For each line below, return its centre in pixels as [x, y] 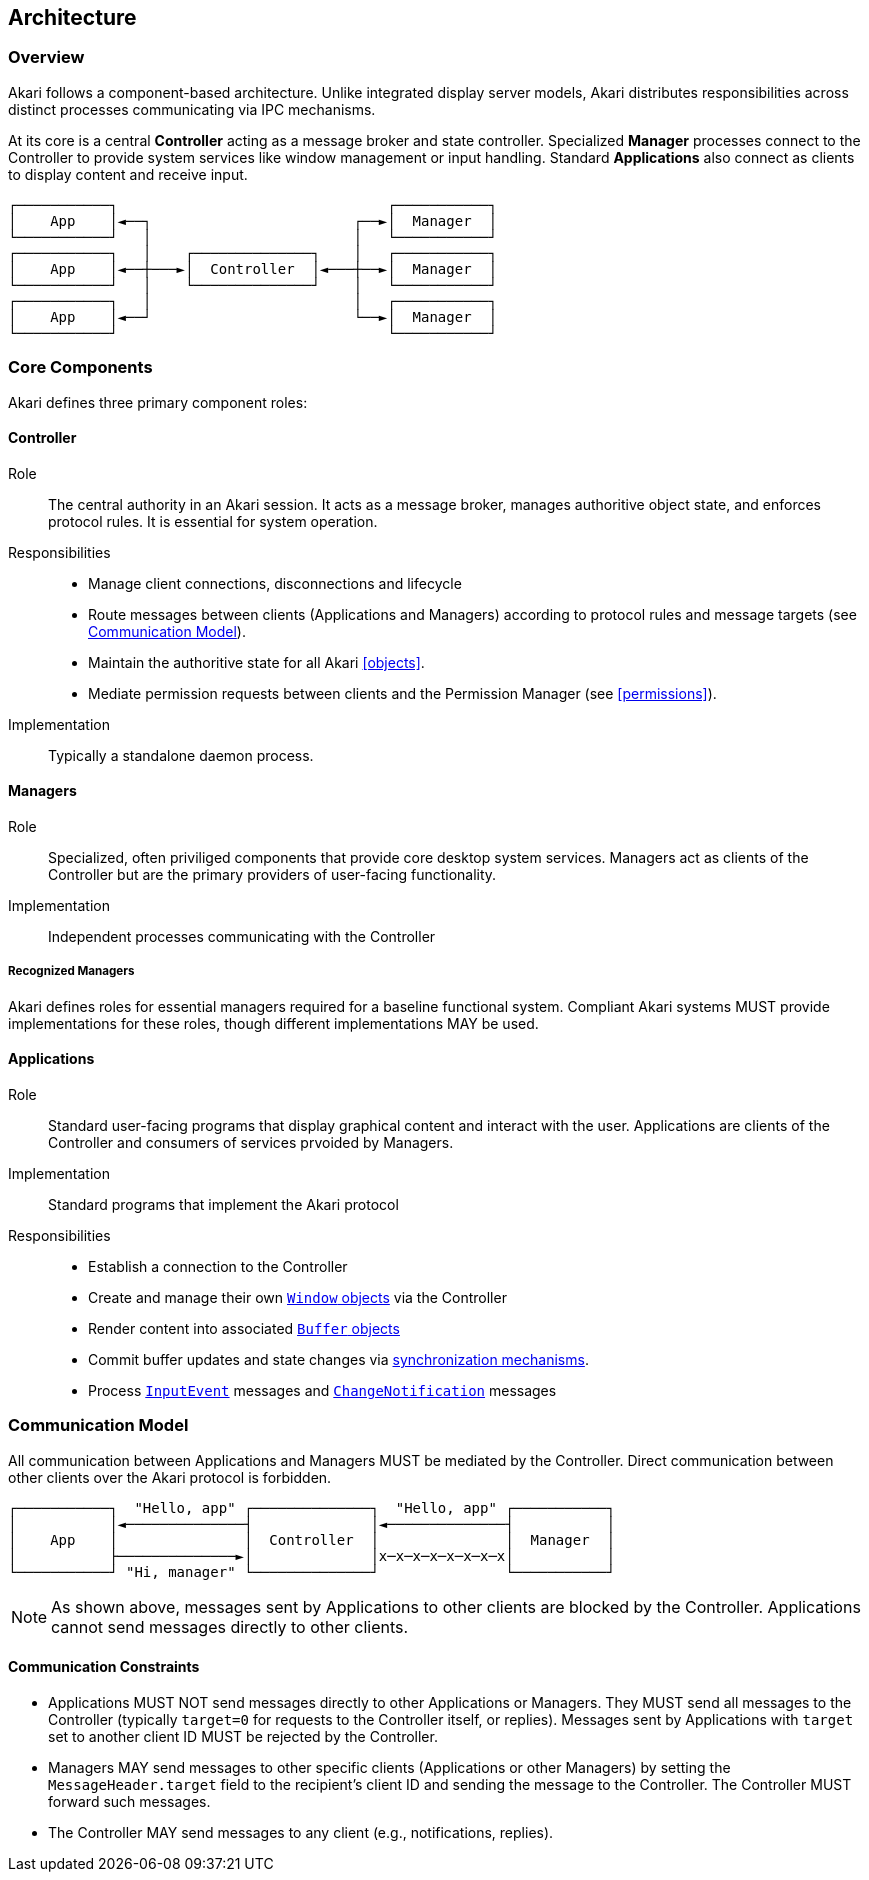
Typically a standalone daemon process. [181, 755]
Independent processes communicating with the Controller [242, 936]
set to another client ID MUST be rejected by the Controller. [243, 1736]
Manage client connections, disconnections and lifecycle [275, 583]
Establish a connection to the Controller [218, 1266]
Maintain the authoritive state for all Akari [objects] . [256, 662]
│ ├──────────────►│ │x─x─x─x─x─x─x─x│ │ [311, 1555]
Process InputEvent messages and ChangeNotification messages [322, 1390]
